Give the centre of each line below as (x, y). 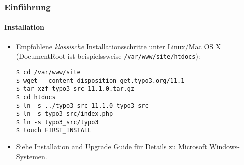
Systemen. (31, 156)
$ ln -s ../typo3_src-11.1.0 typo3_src (82, 106)
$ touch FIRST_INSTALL (54, 131)
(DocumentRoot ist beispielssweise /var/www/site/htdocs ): (108, 56)
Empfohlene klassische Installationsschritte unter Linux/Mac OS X (118, 46)
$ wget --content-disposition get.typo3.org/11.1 (100, 80)
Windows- (225, 147)
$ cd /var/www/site (48, 72)
